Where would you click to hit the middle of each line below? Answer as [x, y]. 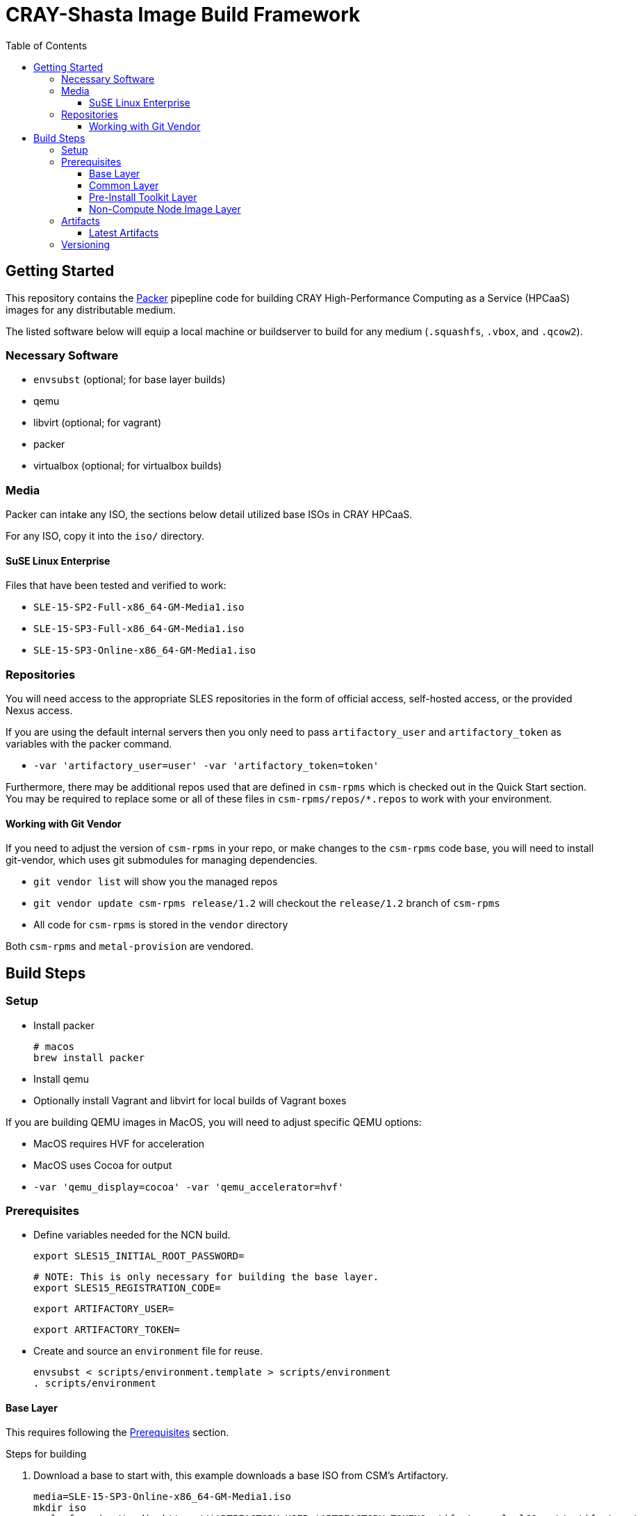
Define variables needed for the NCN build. [132, 1235]
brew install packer [89, 1057]
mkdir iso [60, 1508]
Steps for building [46, 1454]
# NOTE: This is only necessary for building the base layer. [206, 1277]
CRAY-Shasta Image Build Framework [183, 15]
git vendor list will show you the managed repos [156, 882]
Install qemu [61, 1079]
